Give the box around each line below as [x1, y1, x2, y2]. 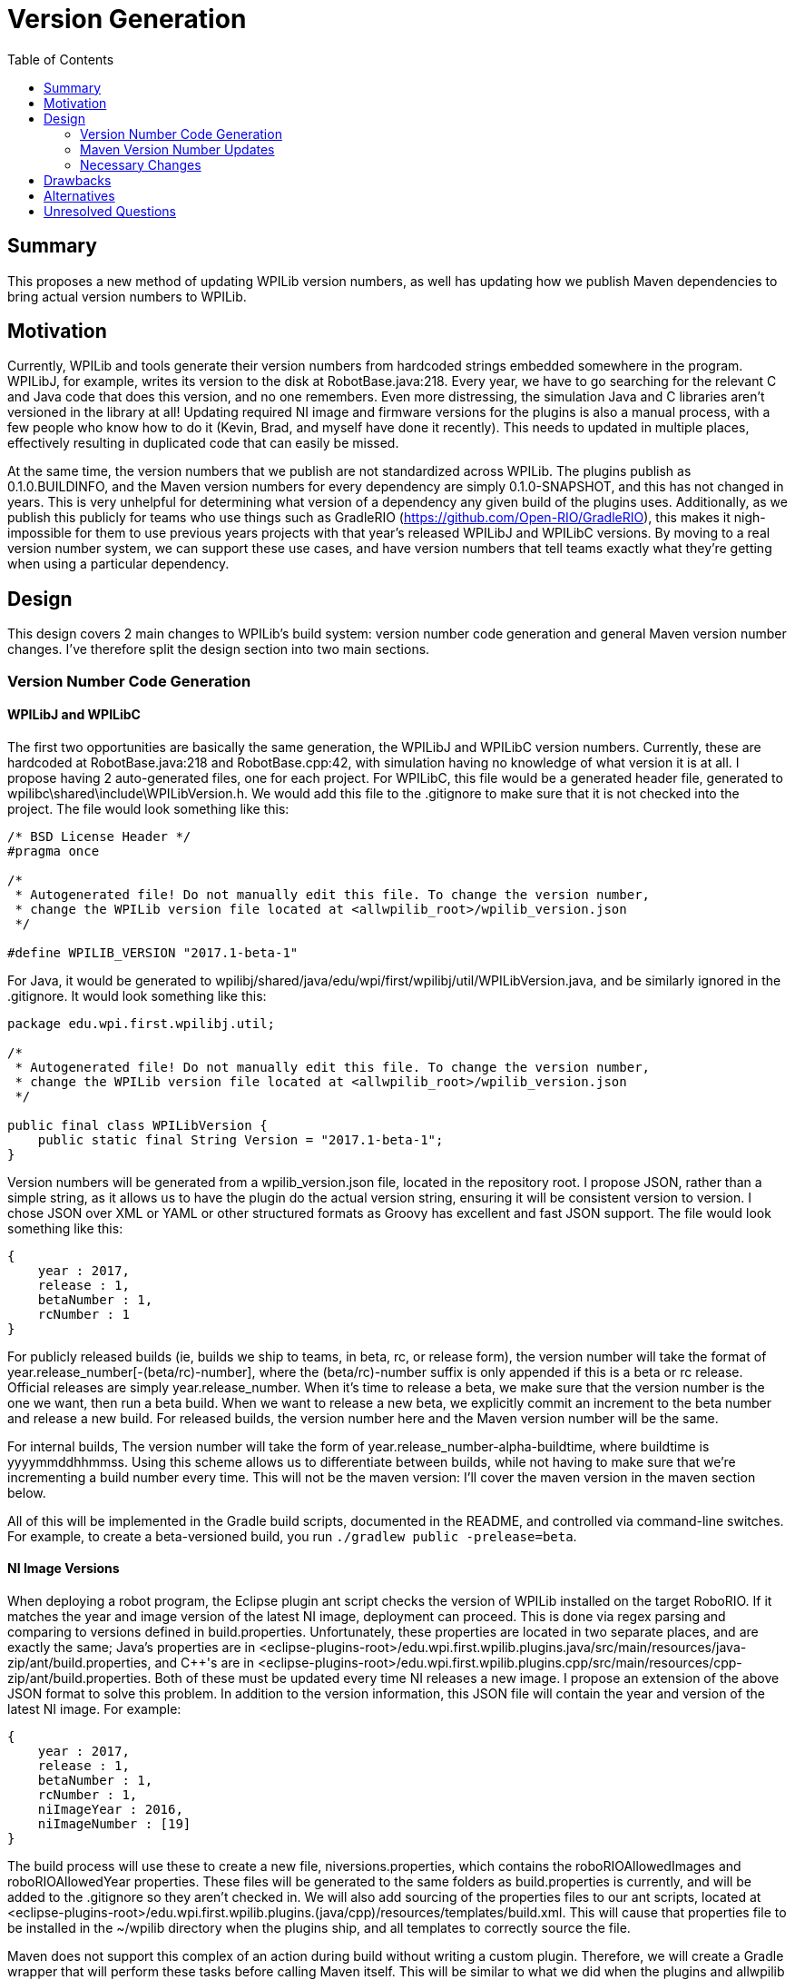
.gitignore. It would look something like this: [7, 987, 267, 1004]
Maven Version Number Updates [80, 141, 275, 157]
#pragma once [7, 843, 100, 858]
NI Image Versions [7, 1560, 120, 1577]
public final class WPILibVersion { [7, 1117, 268, 1133]
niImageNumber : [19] [37, 1817, 191, 1832]
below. [7, 1484, 46, 1500]
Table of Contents [7, 51, 114, 67]
